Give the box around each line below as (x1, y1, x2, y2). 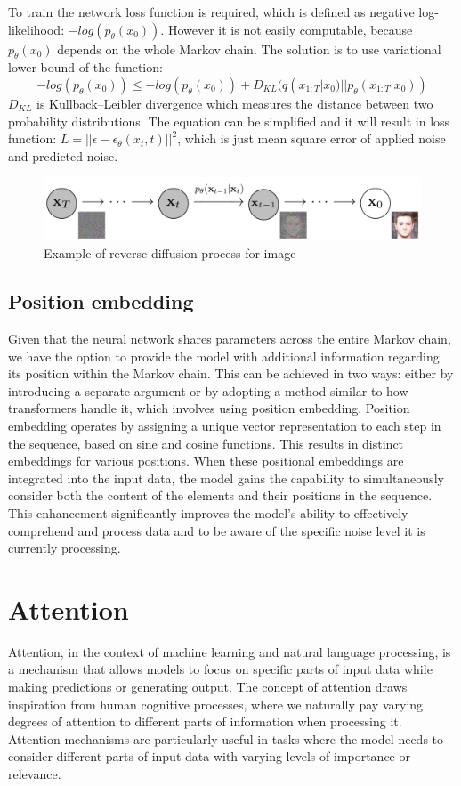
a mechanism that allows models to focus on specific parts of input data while (8, 660, 433, 678)
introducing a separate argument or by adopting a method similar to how (8, 381, 408, 400)
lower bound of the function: (8, 58, 163, 77)
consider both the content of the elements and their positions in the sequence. (8, 486, 433, 505)
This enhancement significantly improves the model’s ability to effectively (8, 503, 408, 522)
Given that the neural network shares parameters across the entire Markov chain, (8, 328, 451, 347)
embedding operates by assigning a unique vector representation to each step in (8, 416, 441, 434)
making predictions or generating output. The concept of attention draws (8, 677, 408, 695)
